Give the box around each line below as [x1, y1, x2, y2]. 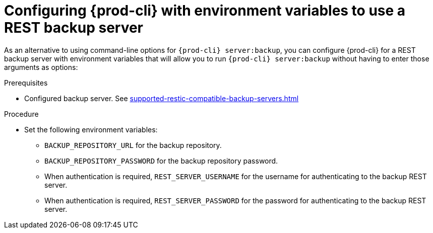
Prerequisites [4, 78, 48, 87]
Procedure [4, 109, 39, 118]
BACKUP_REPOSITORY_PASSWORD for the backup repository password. [44, 156, 278, 165]
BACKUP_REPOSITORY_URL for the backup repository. [44, 140, 222, 149]
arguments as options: [4, 62, 78, 71]
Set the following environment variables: [24, 125, 158, 134]
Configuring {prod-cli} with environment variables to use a [4, 2, 406, 19]
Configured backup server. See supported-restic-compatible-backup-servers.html [24, 94, 299, 103]
